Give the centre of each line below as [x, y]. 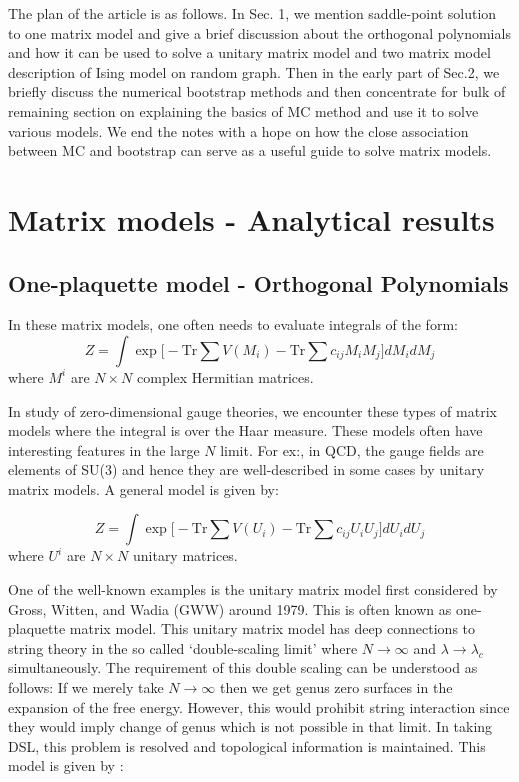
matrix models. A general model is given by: [143, 488]
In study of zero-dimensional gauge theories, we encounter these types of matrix [252, 410]
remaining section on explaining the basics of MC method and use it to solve [243, 110]
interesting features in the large [104, 449]
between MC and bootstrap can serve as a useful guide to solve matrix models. [250, 150]
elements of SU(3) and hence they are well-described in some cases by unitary [246, 469]
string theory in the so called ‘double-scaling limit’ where [183, 647]
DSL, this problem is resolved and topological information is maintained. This [247, 745]
